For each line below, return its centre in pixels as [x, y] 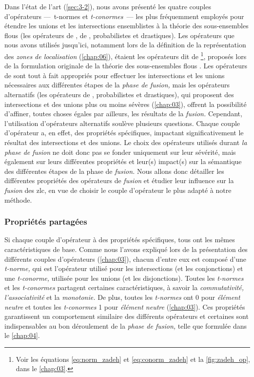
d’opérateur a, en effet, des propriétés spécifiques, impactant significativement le [124, 133]
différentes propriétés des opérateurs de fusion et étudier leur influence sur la [119, 180]
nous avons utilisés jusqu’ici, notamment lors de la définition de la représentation [125, 45]
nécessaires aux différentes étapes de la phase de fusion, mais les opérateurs [117, 85]
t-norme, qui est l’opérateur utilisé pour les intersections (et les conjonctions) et [124, 268]
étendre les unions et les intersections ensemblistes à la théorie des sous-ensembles [127, 26]
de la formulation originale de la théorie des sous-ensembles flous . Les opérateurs [126, 66]
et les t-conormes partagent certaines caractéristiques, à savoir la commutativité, [124, 287]
